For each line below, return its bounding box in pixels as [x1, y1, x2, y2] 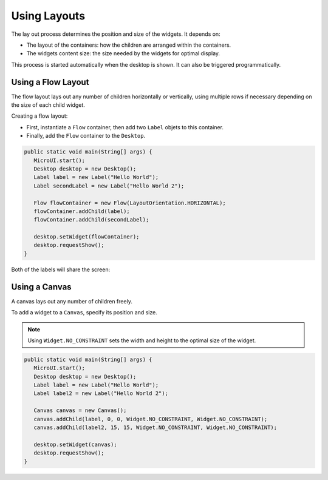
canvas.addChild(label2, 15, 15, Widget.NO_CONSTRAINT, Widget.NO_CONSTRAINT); [33, 424, 278, 431]
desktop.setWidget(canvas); [33, 441, 118, 448]
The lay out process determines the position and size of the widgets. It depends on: [11, 30, 221, 38]
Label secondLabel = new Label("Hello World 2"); [33, 182, 185, 189]
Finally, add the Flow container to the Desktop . [26, 132, 146, 140]
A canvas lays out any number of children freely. [11, 297, 133, 305]
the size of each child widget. [11, 101, 85, 109]
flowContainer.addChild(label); [33, 208, 130, 215]
